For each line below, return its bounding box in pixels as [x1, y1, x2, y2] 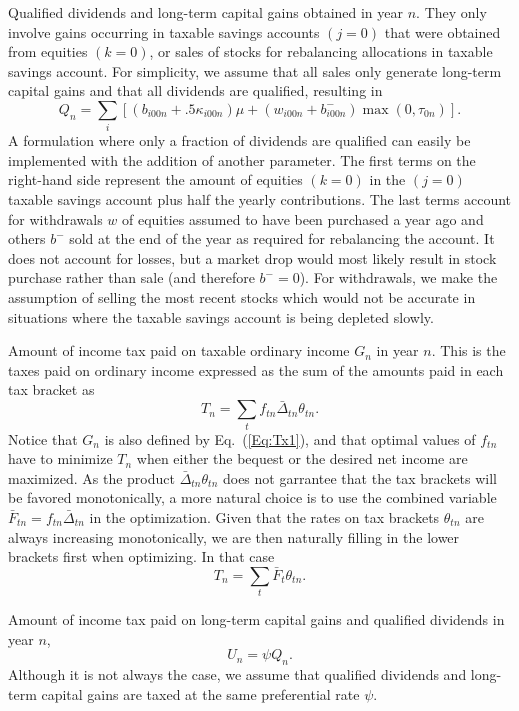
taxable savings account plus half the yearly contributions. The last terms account [8, 189, 512, 210]
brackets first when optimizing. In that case [8, 546, 275, 567]
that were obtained [384, 21, 501, 42]
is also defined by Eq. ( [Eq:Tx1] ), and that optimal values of [104, 428, 476, 449]
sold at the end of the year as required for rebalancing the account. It [69, 228, 495, 249]
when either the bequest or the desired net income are [136, 448, 468, 469]
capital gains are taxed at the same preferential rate [41, 683, 360, 704]
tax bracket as [8, 379, 95, 400]
